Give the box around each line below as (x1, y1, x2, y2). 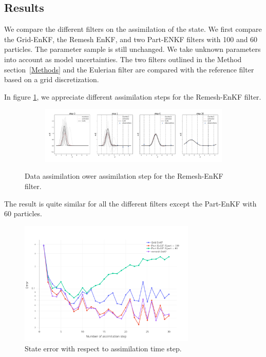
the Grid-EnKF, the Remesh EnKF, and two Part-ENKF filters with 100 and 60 (4, 33, 258, 44)
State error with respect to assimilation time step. (25, 343, 182, 353)
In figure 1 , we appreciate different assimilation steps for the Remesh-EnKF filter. (4, 91, 261, 102)
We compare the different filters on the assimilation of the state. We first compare (4, 24, 262, 34)
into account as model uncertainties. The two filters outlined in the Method (4, 53, 242, 64)
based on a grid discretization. (4, 74, 99, 85)
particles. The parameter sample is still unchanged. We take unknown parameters (4, 44, 261, 54)
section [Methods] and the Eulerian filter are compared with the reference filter (4, 64, 254, 74)
